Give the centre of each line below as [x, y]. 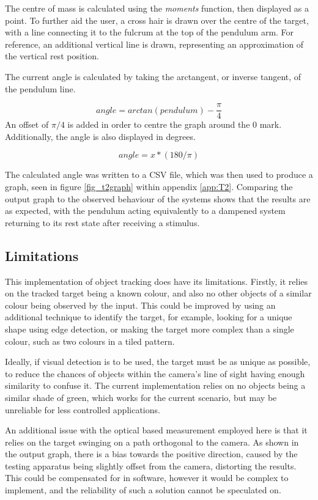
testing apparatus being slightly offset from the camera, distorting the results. [151, 465]
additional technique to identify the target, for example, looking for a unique [149, 317]
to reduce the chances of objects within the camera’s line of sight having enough [155, 373]
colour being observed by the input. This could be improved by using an [140, 305]
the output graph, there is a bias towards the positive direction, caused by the [151, 454]
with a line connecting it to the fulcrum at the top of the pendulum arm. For [150, 32]
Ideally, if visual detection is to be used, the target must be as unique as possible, [158, 362]
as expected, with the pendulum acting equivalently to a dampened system [145, 211]
